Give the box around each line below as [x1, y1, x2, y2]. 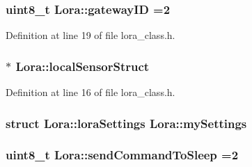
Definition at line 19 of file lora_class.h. [6, 28, 175, 42]
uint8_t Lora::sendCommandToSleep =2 [6, 146, 239, 164]
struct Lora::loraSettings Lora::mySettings [6, 114, 247, 132]
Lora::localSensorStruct [15, 57, 150, 74]
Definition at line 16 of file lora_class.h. [6, 85, 175, 100]
